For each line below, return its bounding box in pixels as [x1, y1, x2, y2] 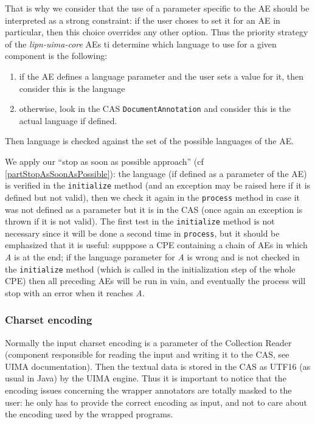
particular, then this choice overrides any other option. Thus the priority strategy [5, 26, 308, 38]
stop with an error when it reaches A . [5, 286, 145, 299]
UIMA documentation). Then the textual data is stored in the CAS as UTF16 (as [5, 360, 311, 372]
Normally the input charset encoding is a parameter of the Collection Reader [5, 336, 292, 349]
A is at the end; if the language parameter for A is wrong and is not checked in [5, 251, 300, 263]
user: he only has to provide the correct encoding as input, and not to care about [5, 395, 308, 408]
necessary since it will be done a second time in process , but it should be [5, 226, 280, 239]
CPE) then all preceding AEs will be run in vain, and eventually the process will [5, 274, 306, 287]
